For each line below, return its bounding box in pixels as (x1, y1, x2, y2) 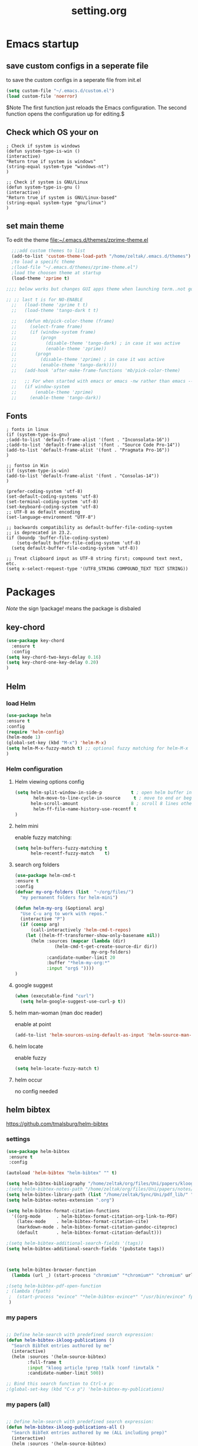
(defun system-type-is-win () (6, 148, 81, 154)
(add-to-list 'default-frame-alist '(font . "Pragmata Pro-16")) (6, 447, 170, 453)
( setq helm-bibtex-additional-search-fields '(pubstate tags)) (6, 1245, 165, 1251)
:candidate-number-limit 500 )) (27, 1370, 104, 1376)
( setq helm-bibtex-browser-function (6, 1267, 96, 1273)
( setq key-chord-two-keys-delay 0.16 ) (6, 654, 101, 660)
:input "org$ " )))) (46, 965, 94, 971)
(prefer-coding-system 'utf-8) (6, 488, 83, 495)
